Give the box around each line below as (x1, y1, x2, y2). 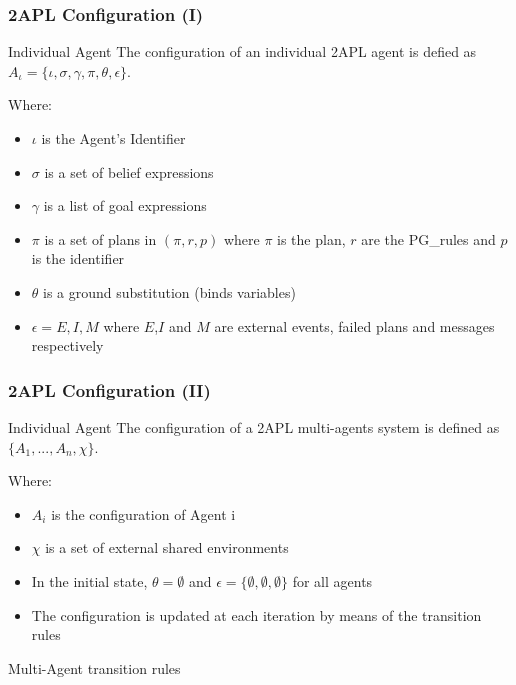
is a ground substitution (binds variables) (43, 281, 296, 302)
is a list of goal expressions (43, 195, 207, 216)
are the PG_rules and (361, 228, 496, 249)
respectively (31, 335, 104, 356)
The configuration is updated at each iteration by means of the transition (31, 604, 482, 625)
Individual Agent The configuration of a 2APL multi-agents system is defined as (8, 416, 500, 437)
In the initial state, (31, 570, 148, 591)
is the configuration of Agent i (51, 503, 236, 524)
